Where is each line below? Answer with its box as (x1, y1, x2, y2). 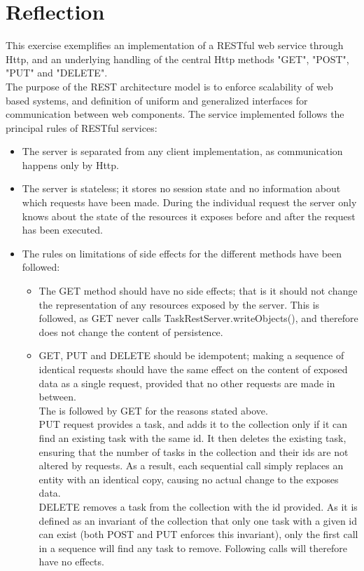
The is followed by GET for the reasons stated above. (38, 403, 268, 417)
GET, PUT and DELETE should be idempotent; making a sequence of (38, 348, 344, 363)
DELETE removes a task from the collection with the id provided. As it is (38, 499, 358, 513)
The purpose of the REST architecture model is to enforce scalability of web (6, 79, 333, 93)
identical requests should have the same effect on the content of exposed (38, 362, 348, 376)
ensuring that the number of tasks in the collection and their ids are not (38, 444, 349, 459)
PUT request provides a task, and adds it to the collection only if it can (38, 417, 348, 431)
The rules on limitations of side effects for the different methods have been (22, 246, 342, 260)
